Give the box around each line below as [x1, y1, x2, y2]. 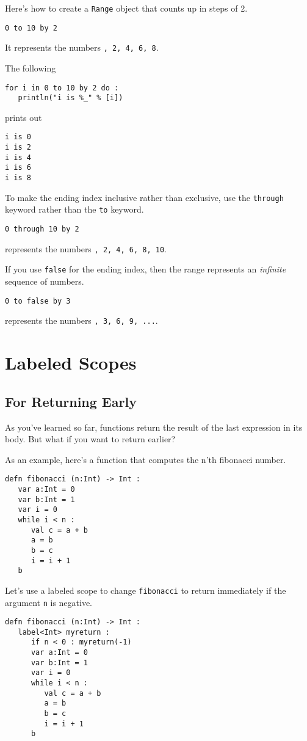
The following [5, 61, 56, 74]
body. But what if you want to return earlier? [5, 433, 176, 445]
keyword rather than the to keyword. [5, 203, 144, 216]
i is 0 [5, 133, 31, 142]
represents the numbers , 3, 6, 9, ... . [5, 314, 158, 327]
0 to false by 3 [5, 296, 71, 305]
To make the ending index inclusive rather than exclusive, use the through [5, 191, 284, 203]
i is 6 [5, 163, 31, 172]
